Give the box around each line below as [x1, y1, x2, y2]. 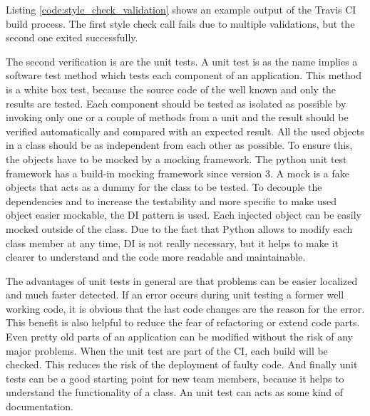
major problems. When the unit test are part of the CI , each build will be [6, 343, 328, 358]
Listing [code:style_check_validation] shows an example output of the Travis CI [6, 2, 356, 16]
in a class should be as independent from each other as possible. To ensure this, [6, 137, 353, 152]
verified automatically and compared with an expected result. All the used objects [6, 123, 364, 138]
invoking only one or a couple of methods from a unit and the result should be [6, 110, 349, 125]
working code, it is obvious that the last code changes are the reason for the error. [6, 301, 365, 316]
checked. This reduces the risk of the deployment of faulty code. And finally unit [6, 357, 358, 372]
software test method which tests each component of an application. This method [6, 68, 361, 83]
